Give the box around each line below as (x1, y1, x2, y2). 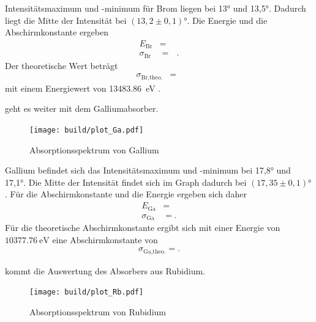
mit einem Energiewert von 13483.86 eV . (5, 81, 161, 94)
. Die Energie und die (187, 13, 268, 26)
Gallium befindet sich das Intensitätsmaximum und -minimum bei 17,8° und (5, 164, 291, 177)
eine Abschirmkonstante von (52, 233, 158, 246)
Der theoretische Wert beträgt (5, 59, 118, 71)
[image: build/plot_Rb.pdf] (29, 288, 144, 297)
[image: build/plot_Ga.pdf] (29, 126, 144, 135)
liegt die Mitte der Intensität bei (5, 13, 127, 26)
